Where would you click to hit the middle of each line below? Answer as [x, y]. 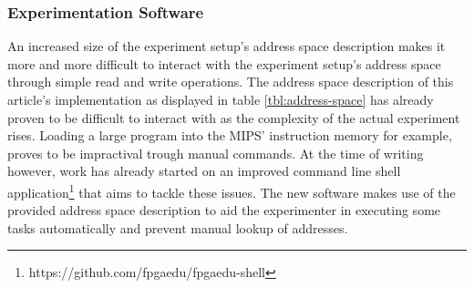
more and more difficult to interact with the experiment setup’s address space [224, 63]
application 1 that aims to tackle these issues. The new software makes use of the [232, 190]
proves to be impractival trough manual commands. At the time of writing [216, 153]
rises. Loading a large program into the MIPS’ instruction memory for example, [230, 135]
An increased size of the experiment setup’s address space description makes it [227, 46]
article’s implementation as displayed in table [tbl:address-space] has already [221, 99]
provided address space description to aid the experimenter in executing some [224, 210]
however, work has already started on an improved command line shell [204, 171]
